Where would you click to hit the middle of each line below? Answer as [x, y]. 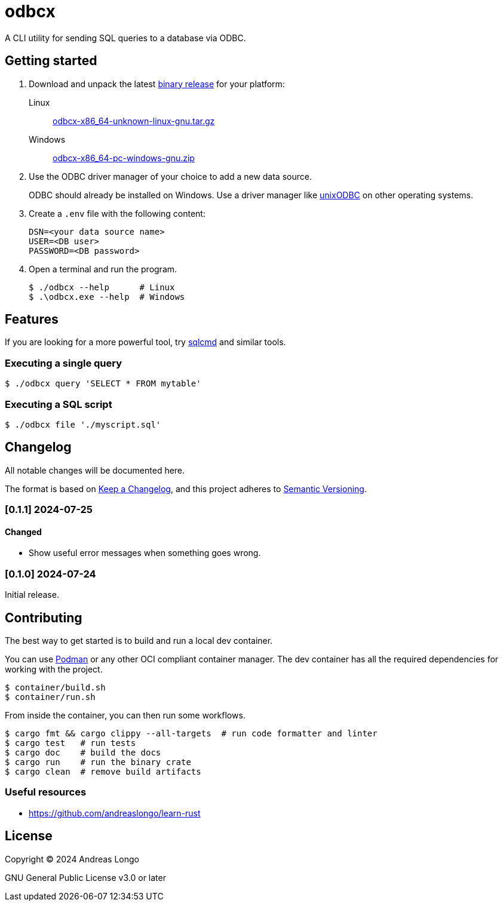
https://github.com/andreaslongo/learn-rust [115, 813]
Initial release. [32, 595]
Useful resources [46, 792]
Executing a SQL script [59, 404]
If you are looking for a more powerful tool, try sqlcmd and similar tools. [145, 342]
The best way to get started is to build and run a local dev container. [139, 640]
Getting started [51, 61]
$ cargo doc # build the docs [83, 752]
